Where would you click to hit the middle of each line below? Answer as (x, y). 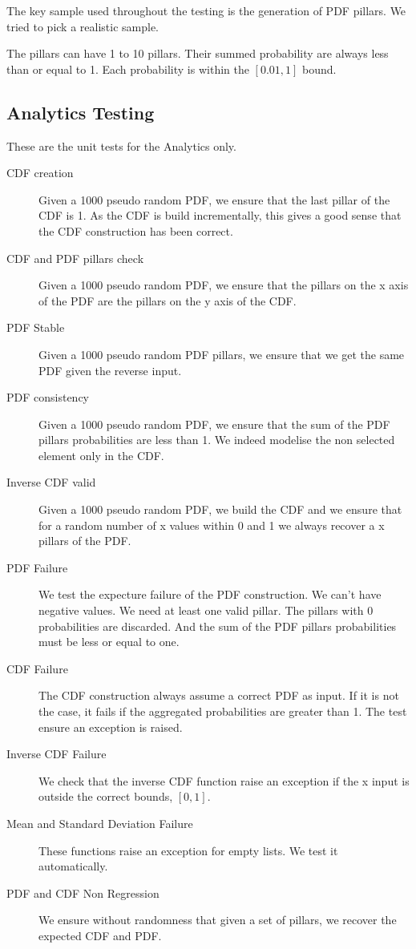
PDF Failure (37, 567)
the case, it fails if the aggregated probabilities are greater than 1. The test (223, 711)
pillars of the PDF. (85, 541)
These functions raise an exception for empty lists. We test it (188, 850)
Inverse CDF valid (51, 482)
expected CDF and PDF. (100, 935)
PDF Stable (36, 327)
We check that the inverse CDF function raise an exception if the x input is (224, 780)
